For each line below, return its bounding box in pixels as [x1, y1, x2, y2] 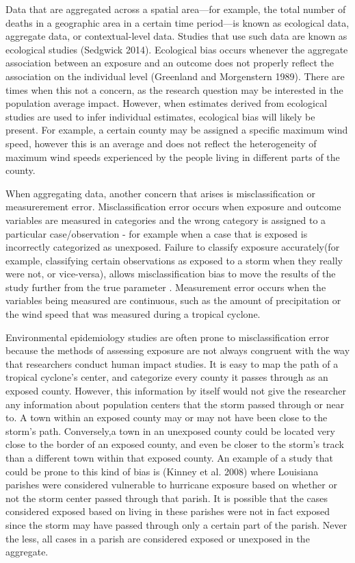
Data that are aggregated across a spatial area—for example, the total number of [5, 2, 346, 16]
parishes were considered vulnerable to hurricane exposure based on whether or [5, 477, 337, 492]
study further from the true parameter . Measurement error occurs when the [5, 279, 326, 294]
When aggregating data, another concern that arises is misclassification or [5, 186, 315, 200]
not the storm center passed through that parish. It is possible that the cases [5, 490, 328, 505]
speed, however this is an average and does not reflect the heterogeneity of [5, 136, 317, 150]
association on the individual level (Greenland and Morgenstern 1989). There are [5, 68, 345, 83]
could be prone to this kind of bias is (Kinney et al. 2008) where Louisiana [5, 464, 319, 478]
